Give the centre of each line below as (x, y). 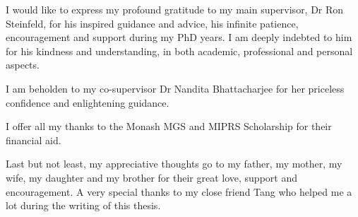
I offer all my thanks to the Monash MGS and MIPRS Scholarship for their (169, 126)
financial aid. (34, 140)
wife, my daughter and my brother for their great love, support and (151, 177)
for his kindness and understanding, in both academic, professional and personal (179, 51)
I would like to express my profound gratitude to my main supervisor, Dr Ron (175, 9)
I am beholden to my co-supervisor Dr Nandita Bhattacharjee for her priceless (175, 88)
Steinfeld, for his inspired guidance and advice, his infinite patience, (152, 23)
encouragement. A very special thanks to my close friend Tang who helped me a (179, 191)
